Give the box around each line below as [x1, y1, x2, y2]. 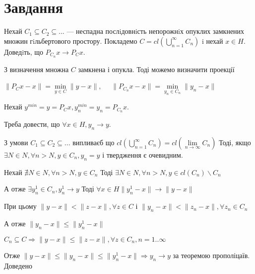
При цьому [4, 201, 37, 211]
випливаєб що [72, 137, 115, 147]
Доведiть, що [4, 46, 43, 57]
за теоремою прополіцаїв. [173, 250, 250, 260]
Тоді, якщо [219, 137, 251, 147]
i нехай [201, 35, 223, 46]
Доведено [4, 260, 32, 271]
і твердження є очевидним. [102, 150, 183, 160]
